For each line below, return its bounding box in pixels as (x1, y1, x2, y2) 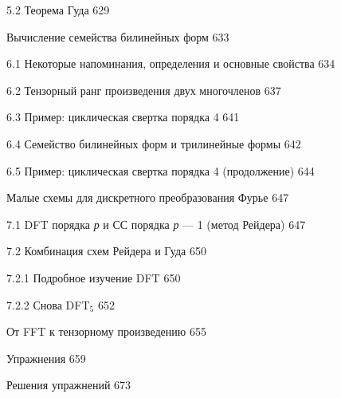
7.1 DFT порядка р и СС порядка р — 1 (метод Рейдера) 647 (6, 215, 306, 232)
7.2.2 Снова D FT (6, 296, 90, 313)
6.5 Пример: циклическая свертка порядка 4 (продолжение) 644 (6, 162, 315, 179)
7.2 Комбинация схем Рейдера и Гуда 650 (6, 242, 206, 259)
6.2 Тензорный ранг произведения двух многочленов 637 (6, 81, 281, 98)
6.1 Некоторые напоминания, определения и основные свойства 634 (6, 55, 335, 72)
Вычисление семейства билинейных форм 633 (6, 28, 229, 45)
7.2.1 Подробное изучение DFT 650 (6, 269, 181, 286)
